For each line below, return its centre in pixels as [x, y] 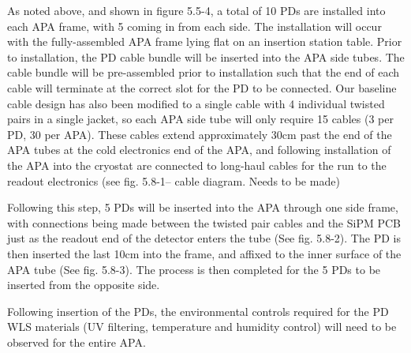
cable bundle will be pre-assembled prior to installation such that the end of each [204, 72]
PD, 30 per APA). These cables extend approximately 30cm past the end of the [200, 134]
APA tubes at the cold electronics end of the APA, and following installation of [199, 150]
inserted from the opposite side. [84, 285]
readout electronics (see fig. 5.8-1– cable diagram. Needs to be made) [174, 180]
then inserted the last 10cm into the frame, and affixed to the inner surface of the [204, 253]
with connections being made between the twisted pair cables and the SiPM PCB [204, 222]
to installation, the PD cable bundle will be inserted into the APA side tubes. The [206, 56]
